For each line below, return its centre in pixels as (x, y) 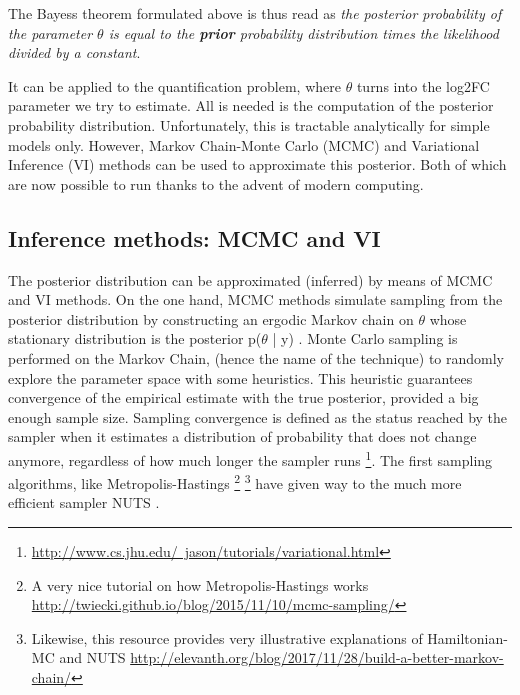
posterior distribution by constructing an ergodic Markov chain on (211, 318)
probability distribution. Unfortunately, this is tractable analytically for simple (249, 124)
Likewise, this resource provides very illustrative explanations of (227, 637)
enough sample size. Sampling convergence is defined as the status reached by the (258, 416)
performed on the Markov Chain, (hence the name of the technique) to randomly (256, 357)
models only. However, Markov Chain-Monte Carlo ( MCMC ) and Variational (244, 144)
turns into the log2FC (423, 85)
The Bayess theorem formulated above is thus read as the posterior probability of (255, 13)
